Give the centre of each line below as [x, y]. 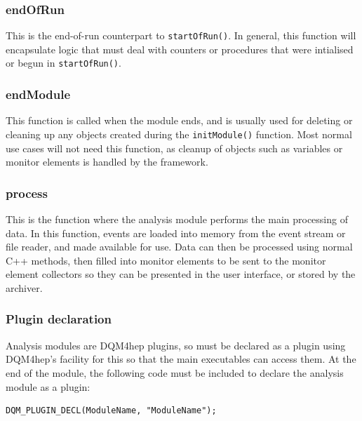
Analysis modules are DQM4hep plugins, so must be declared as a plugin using [176, 345]
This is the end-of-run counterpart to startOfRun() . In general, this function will [181, 35]
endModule [38, 94]
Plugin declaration [59, 319]
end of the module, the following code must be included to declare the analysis [175, 372]
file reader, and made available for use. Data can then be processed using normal [179, 247]
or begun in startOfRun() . [63, 63]
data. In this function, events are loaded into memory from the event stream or [176, 233]
